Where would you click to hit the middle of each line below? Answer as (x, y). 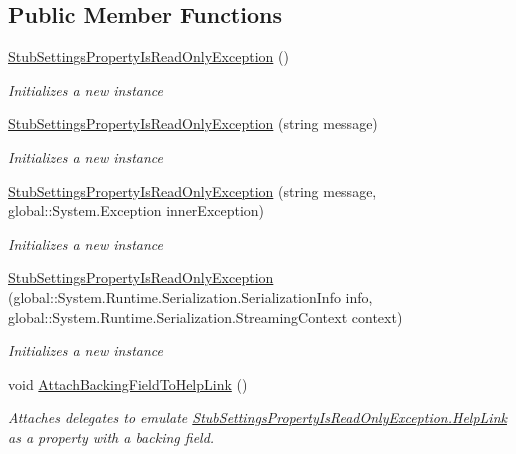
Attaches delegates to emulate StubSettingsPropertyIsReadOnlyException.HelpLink (257, 417)
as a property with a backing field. (111, 436)
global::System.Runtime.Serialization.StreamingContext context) (205, 316)
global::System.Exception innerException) (136, 210)
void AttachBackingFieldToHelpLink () (128, 383)
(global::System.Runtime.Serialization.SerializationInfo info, (190, 296)
